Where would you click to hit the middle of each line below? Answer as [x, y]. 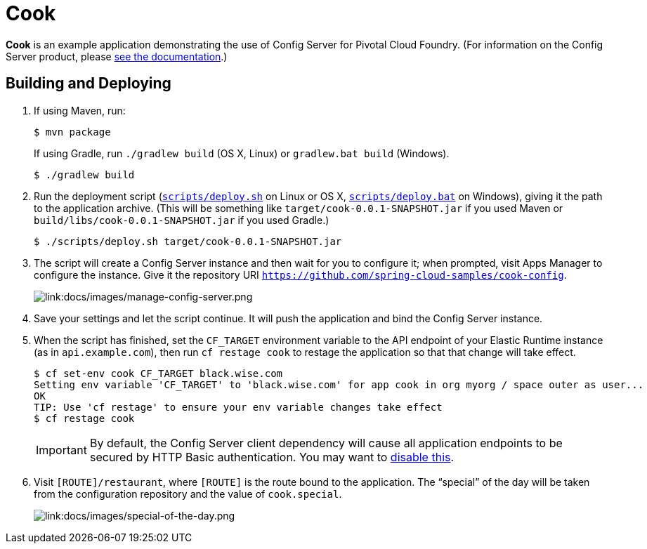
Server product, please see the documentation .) [117, 56]
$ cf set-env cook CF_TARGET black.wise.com [158, 373]
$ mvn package [72, 132]
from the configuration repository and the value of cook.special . [188, 494]
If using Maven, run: [80, 110]
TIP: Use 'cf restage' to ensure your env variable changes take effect [238, 407]
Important [61, 450]
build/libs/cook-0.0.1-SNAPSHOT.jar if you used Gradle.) [182, 220]
